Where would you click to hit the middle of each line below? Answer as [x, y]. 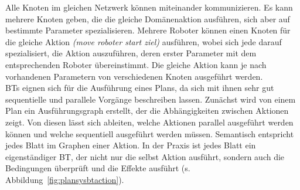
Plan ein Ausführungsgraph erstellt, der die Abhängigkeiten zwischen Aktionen [147, 111]
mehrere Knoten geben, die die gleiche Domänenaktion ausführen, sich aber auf [148, 18]
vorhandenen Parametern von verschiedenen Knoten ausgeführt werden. [134, 76]
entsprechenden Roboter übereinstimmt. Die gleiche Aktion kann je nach [136, 64]
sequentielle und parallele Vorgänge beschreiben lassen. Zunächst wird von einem [151, 99]
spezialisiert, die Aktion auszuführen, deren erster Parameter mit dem [131, 53]
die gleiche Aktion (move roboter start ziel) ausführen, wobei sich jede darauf [144, 41]
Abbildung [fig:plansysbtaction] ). [65, 179]
